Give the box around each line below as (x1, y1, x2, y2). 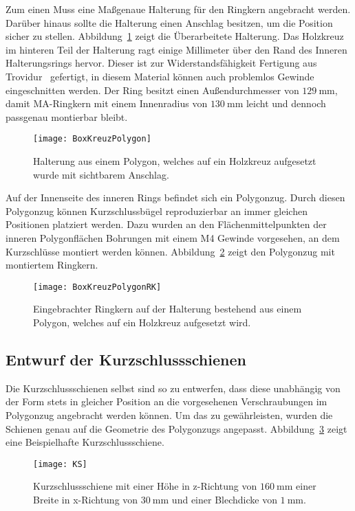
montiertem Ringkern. (6, 258, 98, 272)
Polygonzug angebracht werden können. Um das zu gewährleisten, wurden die (6, 407, 333, 422)
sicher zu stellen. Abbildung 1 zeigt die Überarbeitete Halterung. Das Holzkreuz (6, 29, 344, 43)
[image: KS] (33, 459, 87, 469)
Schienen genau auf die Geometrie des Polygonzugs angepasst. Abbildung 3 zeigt (6, 421, 347, 435)
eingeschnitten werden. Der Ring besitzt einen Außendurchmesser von (6, 82, 299, 97)
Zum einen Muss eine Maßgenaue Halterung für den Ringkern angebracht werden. (6, 2, 351, 16)
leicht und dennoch (246, 96, 326, 111)
